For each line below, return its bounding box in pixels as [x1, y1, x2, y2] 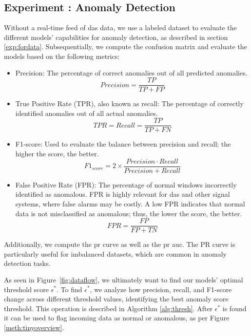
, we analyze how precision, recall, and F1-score [90, 284, 232, 294]
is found [222, 303, 247, 313]
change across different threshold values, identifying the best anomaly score [4, 294, 229, 304]
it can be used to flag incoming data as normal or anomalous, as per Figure [4, 313, 230, 323]
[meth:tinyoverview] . [4, 322, 64, 332]
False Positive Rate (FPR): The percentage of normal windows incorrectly [15, 179, 237, 189]
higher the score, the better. [15, 149, 99, 159]
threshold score [4, 284, 49, 294]
